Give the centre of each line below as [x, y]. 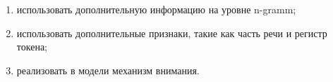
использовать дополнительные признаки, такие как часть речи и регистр [172, 33]
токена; [32, 47]
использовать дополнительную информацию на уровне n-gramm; [156, 9]
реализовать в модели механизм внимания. [108, 70]
